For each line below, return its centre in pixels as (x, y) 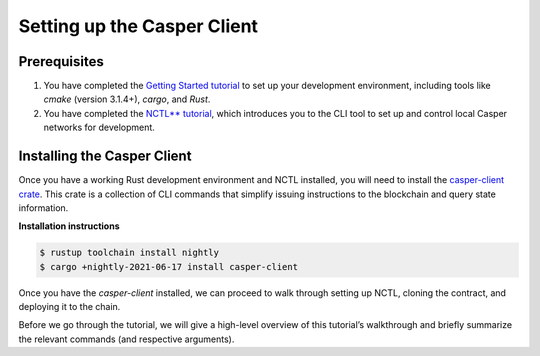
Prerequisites (61, 61)
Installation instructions (69, 226)
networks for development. (99, 127)
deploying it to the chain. (69, 307)
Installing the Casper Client (105, 156)
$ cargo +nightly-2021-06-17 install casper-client (169, 266)
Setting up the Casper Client (138, 26)
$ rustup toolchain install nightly (129, 253)
